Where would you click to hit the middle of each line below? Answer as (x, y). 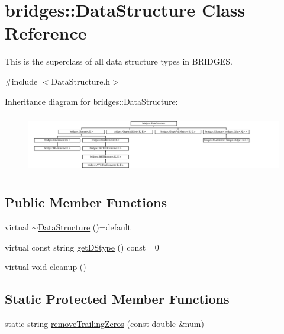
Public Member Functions (86, 202)
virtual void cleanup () (46, 267)
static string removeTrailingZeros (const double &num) (104, 323)
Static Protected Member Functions (117, 299)
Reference (46, 33)
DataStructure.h (81, 81)
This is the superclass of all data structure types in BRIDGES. (119, 61)
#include (21, 81)
